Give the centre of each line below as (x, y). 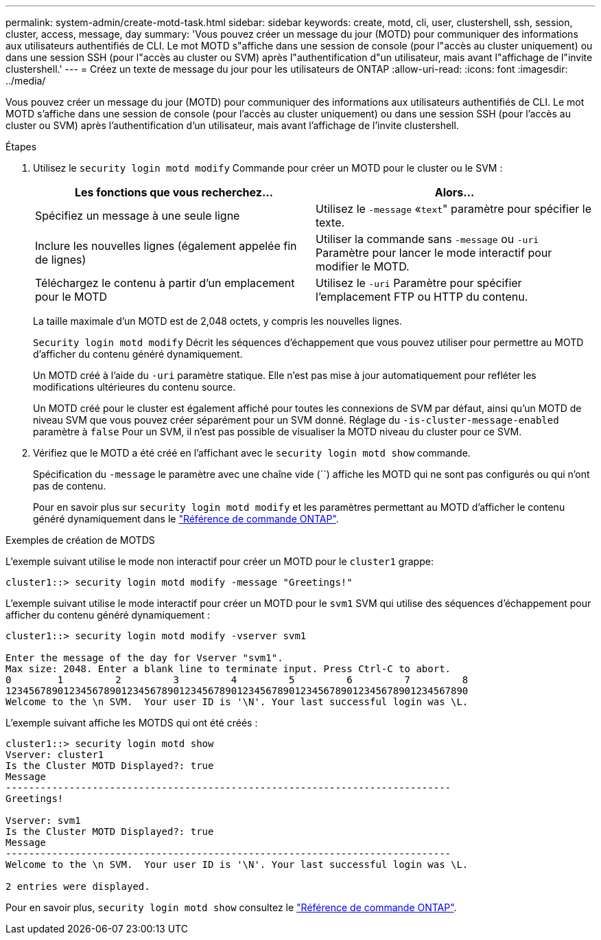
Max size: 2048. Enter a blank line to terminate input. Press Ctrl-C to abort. (228, 669)
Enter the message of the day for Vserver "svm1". (144, 658)
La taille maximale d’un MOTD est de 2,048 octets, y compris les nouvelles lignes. (217, 321)
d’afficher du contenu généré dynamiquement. (138, 354)
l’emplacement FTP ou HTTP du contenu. (422, 297)
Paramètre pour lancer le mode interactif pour (434, 253)
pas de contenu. (70, 486)
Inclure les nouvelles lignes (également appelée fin (166, 246)
